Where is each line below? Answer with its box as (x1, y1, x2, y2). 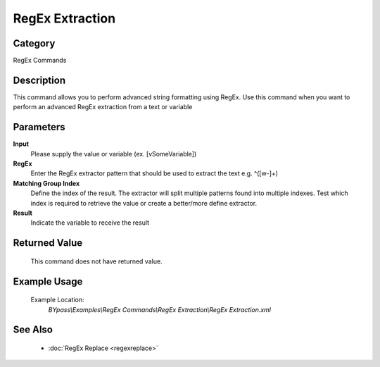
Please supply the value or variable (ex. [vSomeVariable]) (30, 149, 197, 158)
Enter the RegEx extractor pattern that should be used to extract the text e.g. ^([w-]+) (30, 169, 278, 178)
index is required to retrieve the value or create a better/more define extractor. (30, 199, 257, 207)
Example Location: (30, 296, 84, 304)
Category (13, 37, 56, 49)
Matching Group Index (13, 179, 80, 187)
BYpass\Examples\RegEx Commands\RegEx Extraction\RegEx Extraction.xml (48, 305, 271, 313)
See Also (13, 324, 53, 336)
